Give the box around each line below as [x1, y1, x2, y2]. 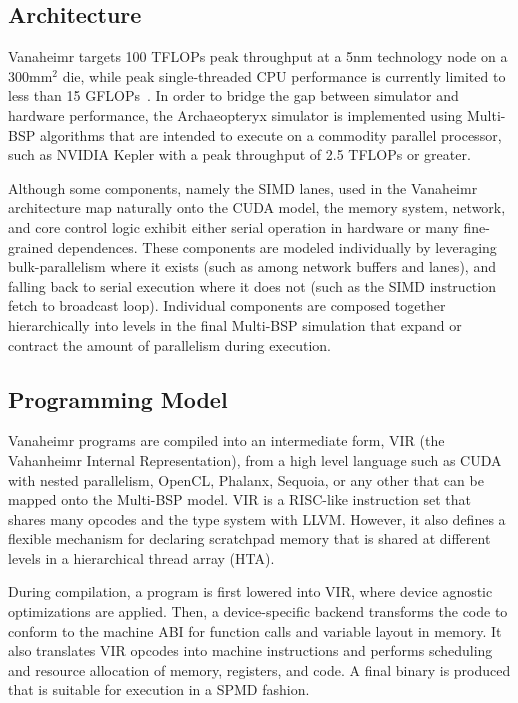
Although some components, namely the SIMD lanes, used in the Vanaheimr [8, 177, 478, 198]
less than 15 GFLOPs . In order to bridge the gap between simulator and [8, 85, 459, 106]
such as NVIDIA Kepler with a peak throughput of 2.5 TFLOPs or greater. [8, 144, 471, 165]
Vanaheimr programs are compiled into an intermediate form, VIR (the [8, 430, 445, 451]
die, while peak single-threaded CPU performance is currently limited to [62, 65, 506, 86]
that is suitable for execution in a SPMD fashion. [8, 679, 310, 700]
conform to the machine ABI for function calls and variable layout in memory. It [8, 620, 502, 641]
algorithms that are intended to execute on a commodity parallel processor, [39, 124, 502, 145]
